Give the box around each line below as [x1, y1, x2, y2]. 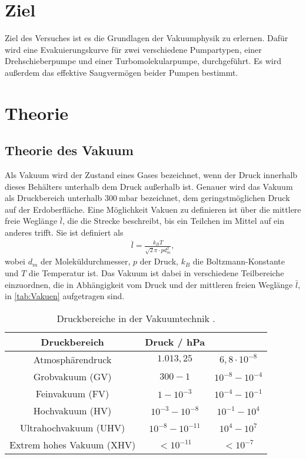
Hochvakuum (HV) [33, 403, 112, 417]
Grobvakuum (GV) [33, 369, 112, 383]
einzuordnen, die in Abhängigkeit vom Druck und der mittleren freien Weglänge [5, 278, 293, 290]
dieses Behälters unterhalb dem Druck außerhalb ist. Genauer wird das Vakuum [5, 180, 293, 192]
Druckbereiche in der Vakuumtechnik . [56, 311, 215, 325]
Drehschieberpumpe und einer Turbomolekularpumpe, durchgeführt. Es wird [5, 55, 281, 67]
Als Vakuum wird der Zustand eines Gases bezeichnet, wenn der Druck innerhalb [5, 169, 298, 181]
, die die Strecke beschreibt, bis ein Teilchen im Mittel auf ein [62, 215, 284, 227]
